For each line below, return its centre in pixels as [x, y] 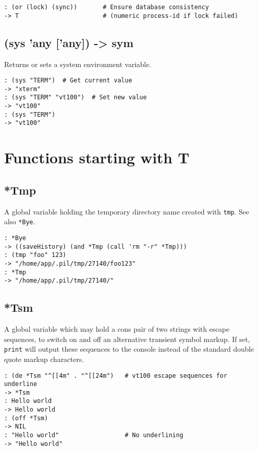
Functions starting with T [97, 157]
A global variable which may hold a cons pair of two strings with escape [117, 329]
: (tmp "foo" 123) [35, 255]
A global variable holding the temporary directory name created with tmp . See [127, 211]
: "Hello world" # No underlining [94, 435]
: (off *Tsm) [26, 418]
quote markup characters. [44, 359]
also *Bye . [20, 221]
